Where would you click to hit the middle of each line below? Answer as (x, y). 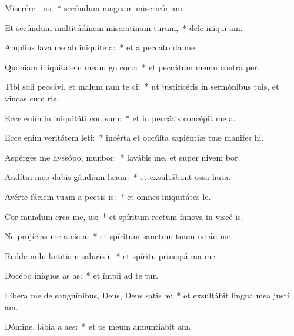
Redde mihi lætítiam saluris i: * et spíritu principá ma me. (111, 255)
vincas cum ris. (32, 98)
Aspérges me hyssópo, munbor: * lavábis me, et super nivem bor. (123, 157)
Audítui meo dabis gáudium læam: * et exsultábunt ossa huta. (118, 177)
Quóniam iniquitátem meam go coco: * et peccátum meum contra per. (132, 67)
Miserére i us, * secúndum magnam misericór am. (95, 8)
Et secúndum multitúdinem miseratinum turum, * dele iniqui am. (124, 27)
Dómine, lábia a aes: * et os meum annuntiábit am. (98, 326)
